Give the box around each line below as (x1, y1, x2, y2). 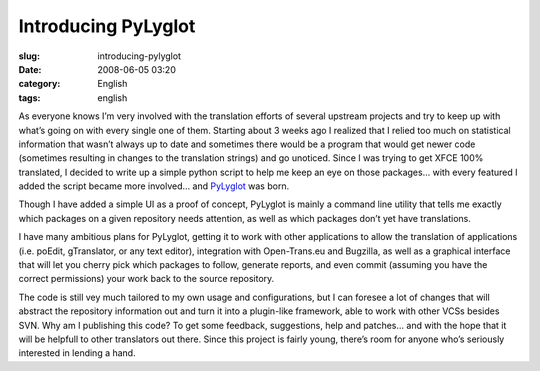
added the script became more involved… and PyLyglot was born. (18, 180, 290, 192)
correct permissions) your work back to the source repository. (18, 273, 275, 285)
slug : (18, 50, 40, 62)
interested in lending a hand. (18, 347, 136, 359)
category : (18, 78, 61, 90)
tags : (18, 91, 41, 104)
